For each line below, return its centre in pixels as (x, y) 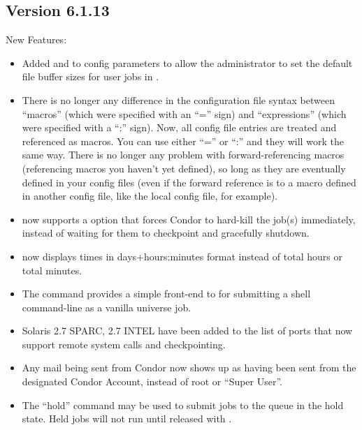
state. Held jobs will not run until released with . (127, 418)
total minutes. (52, 270)
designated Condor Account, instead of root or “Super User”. (152, 381)
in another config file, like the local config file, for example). (150, 196)
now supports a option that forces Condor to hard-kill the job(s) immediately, (189, 219)
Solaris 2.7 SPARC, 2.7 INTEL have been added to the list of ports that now (187, 331)
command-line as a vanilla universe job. (107, 307)
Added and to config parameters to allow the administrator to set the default (187, 62)
